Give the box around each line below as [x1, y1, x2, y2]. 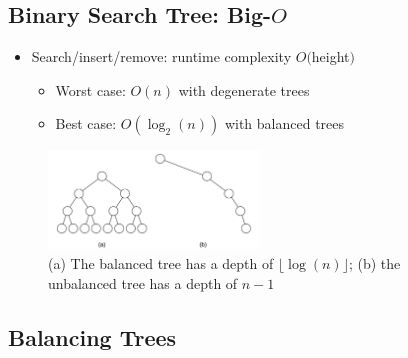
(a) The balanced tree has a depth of [48, 253, 274, 274]
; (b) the [348, 253, 401, 274]
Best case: [55, 113, 117, 134]
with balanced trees [224, 113, 345, 134]
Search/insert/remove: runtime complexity [31, 46, 292, 67]
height [311, 46, 350, 67]
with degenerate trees [178, 79, 310, 100]
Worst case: [55, 79, 126, 100]
